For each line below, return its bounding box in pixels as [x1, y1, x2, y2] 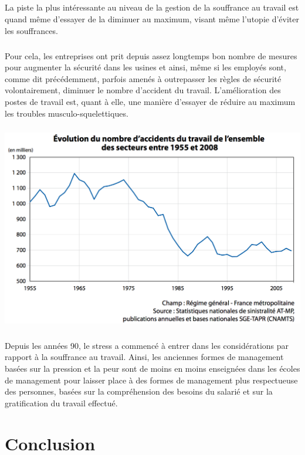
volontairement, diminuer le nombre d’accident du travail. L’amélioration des [5, 84, 281, 96]
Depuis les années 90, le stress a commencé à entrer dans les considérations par [5, 339, 289, 351]
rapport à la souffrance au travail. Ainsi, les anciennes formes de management [5, 351, 284, 363]
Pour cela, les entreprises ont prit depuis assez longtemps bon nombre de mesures [5, 49, 297, 62]
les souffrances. [5, 24, 58, 36]
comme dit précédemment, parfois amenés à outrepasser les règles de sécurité [5, 72, 282, 84]
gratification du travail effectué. [5, 396, 118, 409]
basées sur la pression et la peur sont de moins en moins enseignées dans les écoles [5, 362, 300, 374]
